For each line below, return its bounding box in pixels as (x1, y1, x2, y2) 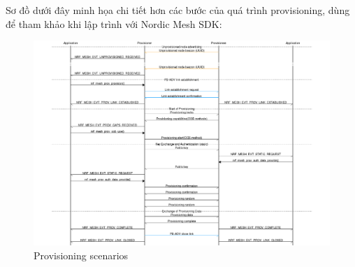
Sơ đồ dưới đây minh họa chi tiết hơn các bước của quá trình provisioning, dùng (6, 3, 350, 17)
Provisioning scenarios (34, 247, 129, 262)
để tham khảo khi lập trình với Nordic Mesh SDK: (6, 16, 222, 31)
